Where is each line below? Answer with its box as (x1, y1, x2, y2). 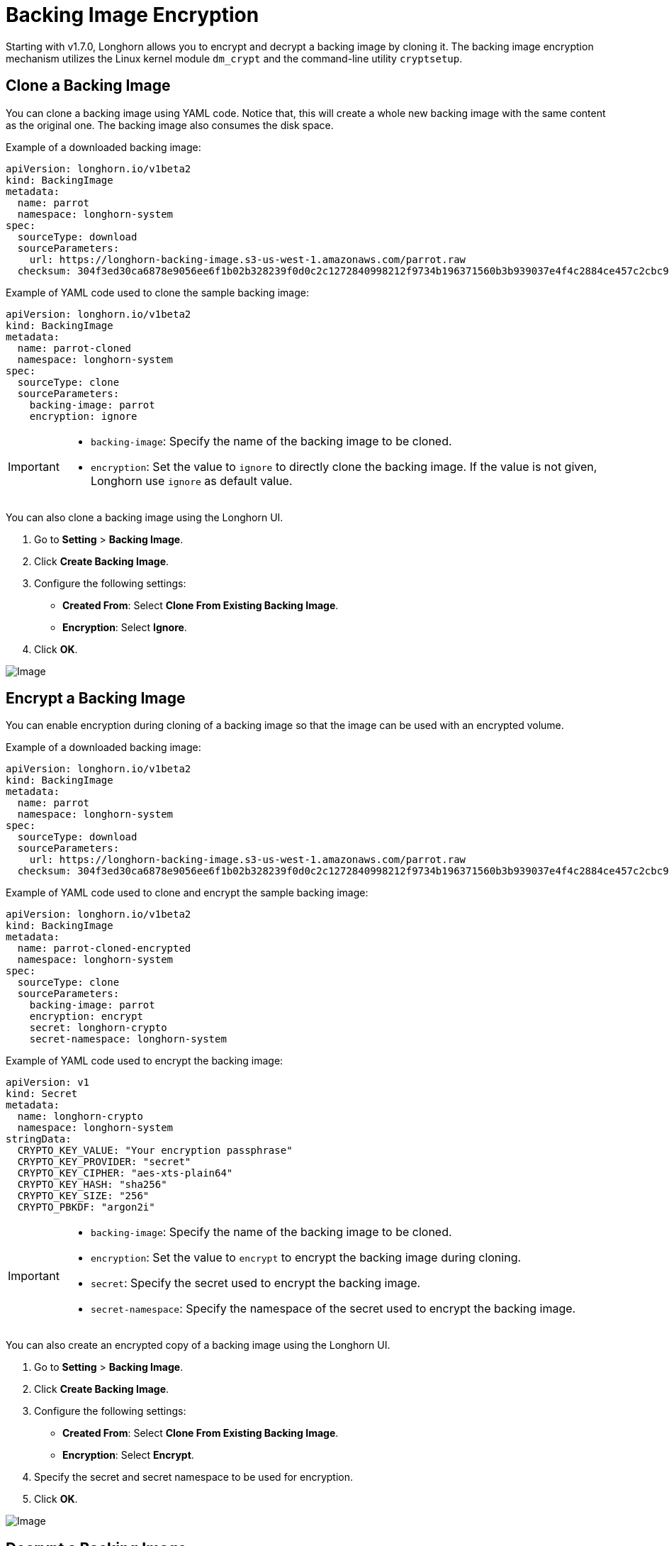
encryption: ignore (29, 410, 137, 422)
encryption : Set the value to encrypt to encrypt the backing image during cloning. (90, 1250, 522, 1265)
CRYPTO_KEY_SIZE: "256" (17, 1190, 150, 1202)
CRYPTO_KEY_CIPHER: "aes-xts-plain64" (17, 1167, 233, 1179)
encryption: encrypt (29, 1011, 143, 1023)
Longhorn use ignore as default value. (90, 473, 293, 488)
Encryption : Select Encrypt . (62, 1449, 194, 1462)
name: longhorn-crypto (17, 1111, 143, 1123)
